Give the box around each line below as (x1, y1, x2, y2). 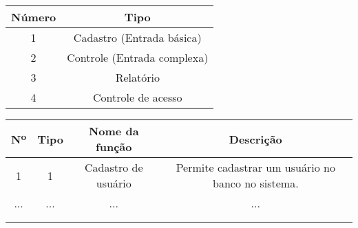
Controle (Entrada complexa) (67, 49, 209, 65)
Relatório (115, 69, 160, 85)
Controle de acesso (93, 89, 182, 105)
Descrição (229, 130, 282, 147)
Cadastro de (84, 159, 143, 175)
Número (11, 9, 56, 25)
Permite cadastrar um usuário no (176, 159, 335, 175)
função (96, 139, 132, 155)
